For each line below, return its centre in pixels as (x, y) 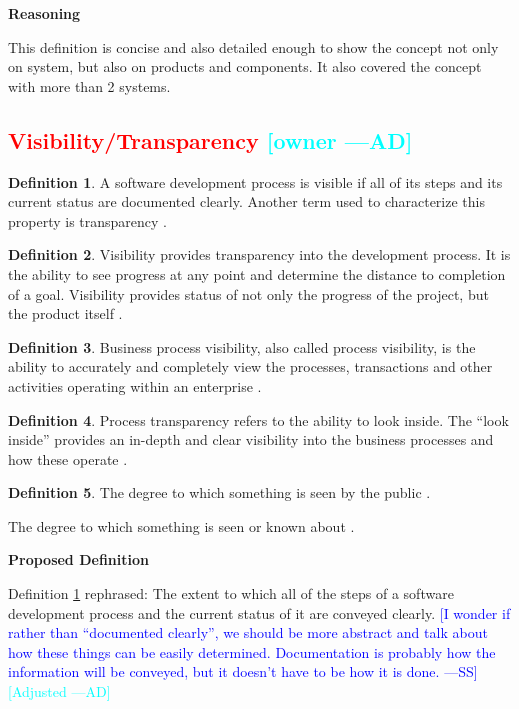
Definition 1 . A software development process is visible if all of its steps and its (255, 181)
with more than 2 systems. (89, 85)
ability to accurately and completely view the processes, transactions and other (250, 366)
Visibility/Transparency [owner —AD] (210, 139)
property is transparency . (88, 220)
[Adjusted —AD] (59, 691)
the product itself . (65, 313)
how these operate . (68, 458)
